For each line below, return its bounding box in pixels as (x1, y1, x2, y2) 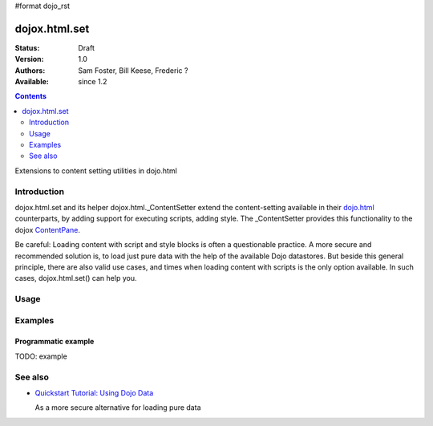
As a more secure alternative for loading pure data (34, 403, 201, 412)
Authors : (14, 65, 46, 75)
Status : (14, 43, 40, 52)
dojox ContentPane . (14, 225, 80, 234)
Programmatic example (14, 337, 95, 347)
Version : (14, 55, 44, 64)
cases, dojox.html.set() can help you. (14, 274, 137, 283)
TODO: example (14, 351, 67, 361)
